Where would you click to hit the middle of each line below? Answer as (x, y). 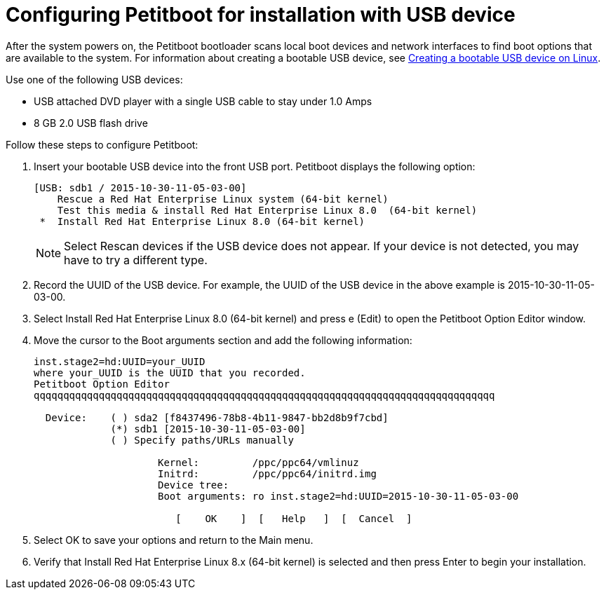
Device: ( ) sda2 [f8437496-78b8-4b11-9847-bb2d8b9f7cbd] (217, 417)
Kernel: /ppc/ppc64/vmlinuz (258, 462)
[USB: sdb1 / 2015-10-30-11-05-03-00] (140, 187)
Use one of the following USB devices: (94, 79)
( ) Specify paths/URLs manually (202, 440)
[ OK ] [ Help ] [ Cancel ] (294, 518)
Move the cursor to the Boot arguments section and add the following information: (223, 340)
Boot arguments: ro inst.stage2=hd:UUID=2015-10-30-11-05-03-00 (338, 496)
